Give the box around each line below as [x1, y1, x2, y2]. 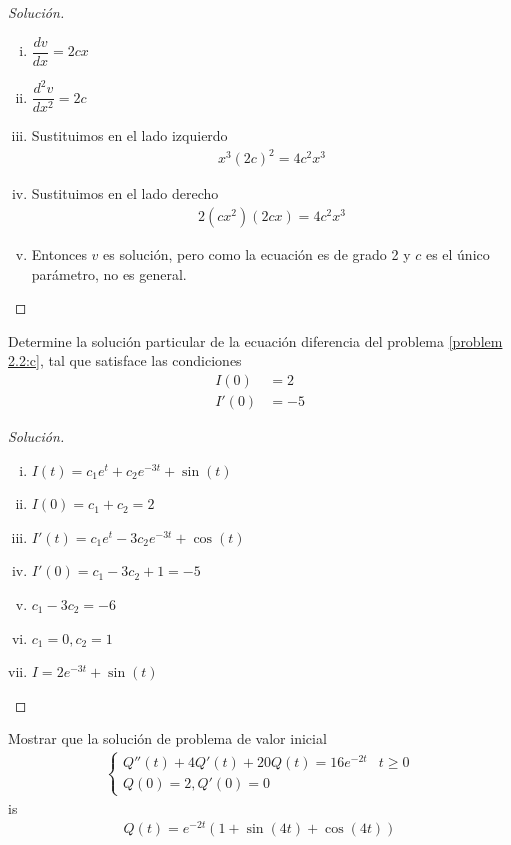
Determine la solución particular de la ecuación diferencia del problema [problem [8, 330, 503, 351]
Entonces [31, 243, 87, 264]
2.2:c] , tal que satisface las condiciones [8, 350, 242, 371]
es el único [425, 243, 490, 264]
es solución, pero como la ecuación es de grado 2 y [103, 243, 411, 264]
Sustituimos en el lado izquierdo [31, 125, 228, 146]
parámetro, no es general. [31, 263, 187, 284]
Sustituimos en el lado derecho [31, 183, 219, 204]
